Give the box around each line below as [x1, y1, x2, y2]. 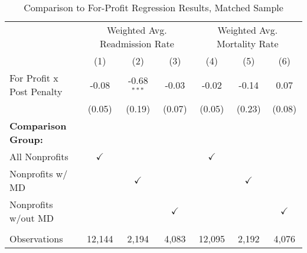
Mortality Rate [216, 37, 279, 50]
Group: [9, 132, 43, 146]
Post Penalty [9, 85, 63, 98]
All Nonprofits [9, 150, 68, 163]
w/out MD [9, 211, 54, 225]
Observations [9, 232, 63, 245]
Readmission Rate [99, 37, 174, 50]
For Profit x [9, 71, 58, 85]
